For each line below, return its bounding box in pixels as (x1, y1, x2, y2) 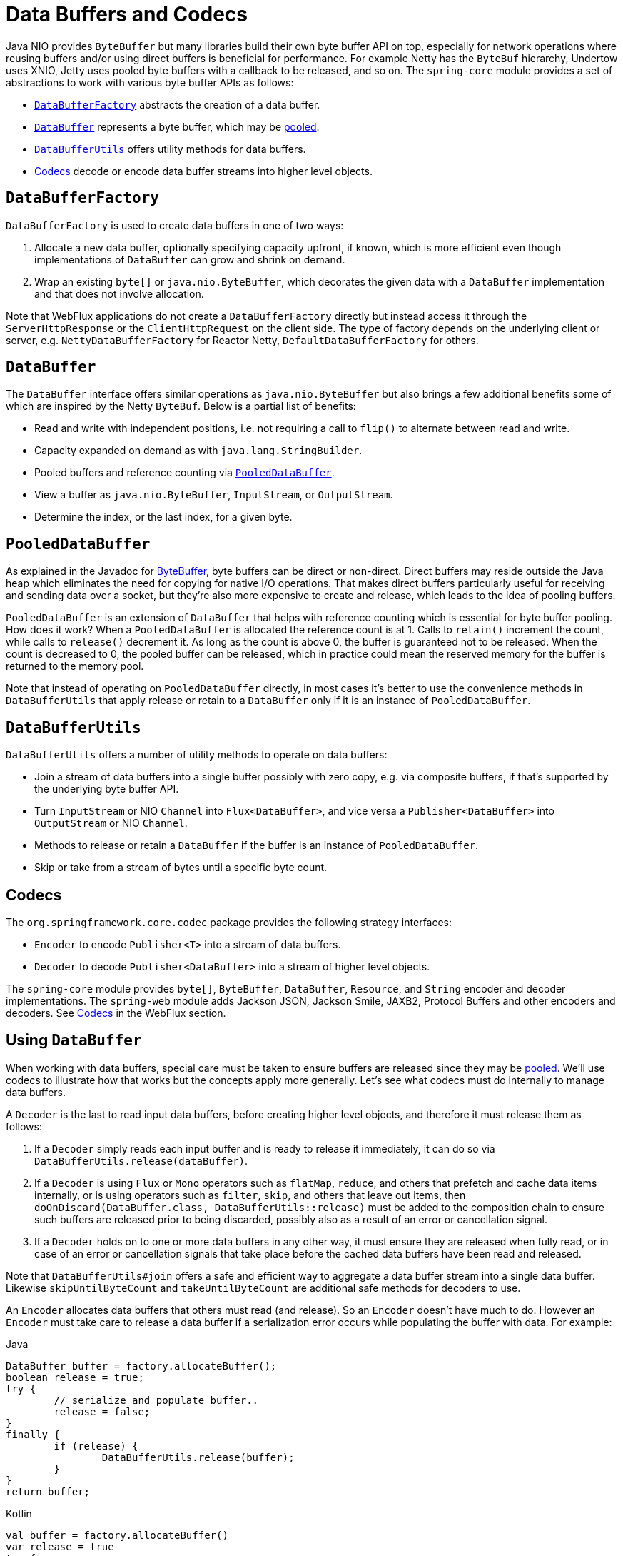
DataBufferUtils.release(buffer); (101, 1451, 295, 1463)
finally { (6, 1428, 60, 1440)
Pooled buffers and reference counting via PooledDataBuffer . (34, 466, 335, 479)
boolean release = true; (6, 1371, 144, 1383)
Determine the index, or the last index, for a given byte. (34, 511, 293, 523)
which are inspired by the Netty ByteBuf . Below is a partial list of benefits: (6, 400, 356, 413)
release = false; (54, 1405, 151, 1417)
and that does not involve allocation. (34, 287, 204, 300)
